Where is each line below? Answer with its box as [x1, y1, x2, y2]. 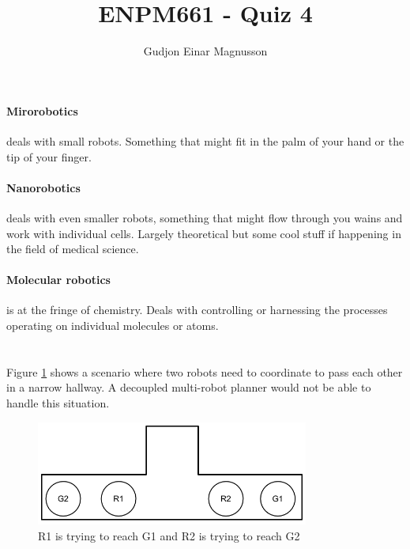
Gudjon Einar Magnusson [143, 43, 268, 59]
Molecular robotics [6, 271, 111, 288]
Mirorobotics [6, 102, 78, 119]
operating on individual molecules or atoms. [6, 317, 219, 334]
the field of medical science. [6, 240, 139, 257]
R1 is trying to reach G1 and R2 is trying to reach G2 [38, 527, 300, 543]
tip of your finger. [6, 148, 92, 165]
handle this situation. [6, 395, 110, 411]
